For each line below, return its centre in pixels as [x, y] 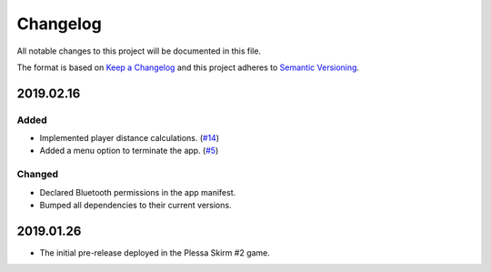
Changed [38, 175]
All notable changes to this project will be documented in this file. [139, 51]
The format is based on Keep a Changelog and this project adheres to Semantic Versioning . [188, 67]
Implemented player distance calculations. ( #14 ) [130, 138]
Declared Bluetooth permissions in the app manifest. [138, 192]
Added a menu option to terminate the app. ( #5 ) [129, 151]
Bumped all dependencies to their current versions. [135, 206]
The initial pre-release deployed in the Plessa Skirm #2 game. [155, 252]
